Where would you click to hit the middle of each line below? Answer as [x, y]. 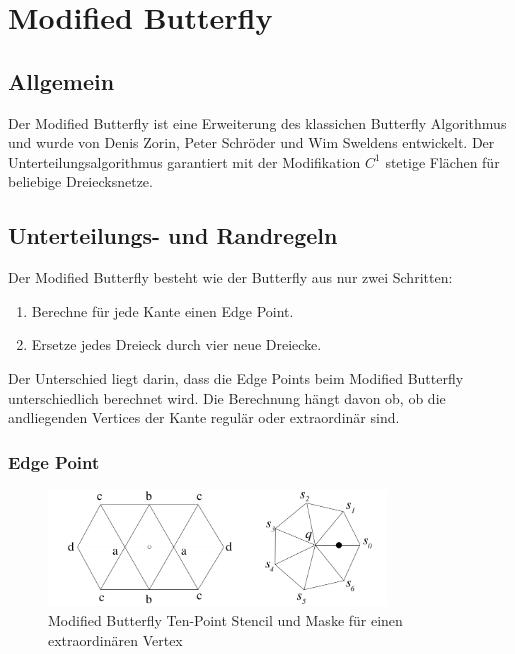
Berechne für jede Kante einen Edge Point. [162, 310]
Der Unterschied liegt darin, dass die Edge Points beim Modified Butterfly [236, 377]
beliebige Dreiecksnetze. [80, 181]
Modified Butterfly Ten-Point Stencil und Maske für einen [225, 620]
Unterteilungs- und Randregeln [173, 235]
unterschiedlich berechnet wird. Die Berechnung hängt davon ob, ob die [227, 397]
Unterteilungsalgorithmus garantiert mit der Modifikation [184, 161]
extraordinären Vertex [115, 639]
